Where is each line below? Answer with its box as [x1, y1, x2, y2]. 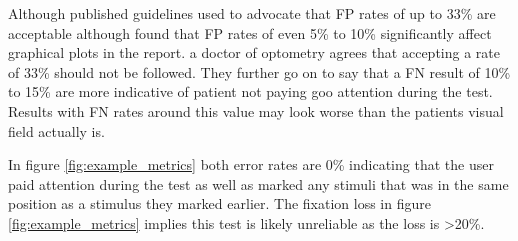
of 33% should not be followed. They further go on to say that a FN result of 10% [8, 61, 511, 82]
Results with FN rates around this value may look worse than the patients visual [8, 100, 504, 121]
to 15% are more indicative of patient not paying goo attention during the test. [8, 81, 493, 102]
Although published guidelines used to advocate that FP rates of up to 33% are [8, 3, 496, 23]
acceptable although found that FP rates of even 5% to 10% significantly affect [8, 22, 492, 43]
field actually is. [8, 120, 105, 141]
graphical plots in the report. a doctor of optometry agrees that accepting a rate [8, 42, 500, 63]
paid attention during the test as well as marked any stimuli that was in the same [8, 173, 509, 194]
